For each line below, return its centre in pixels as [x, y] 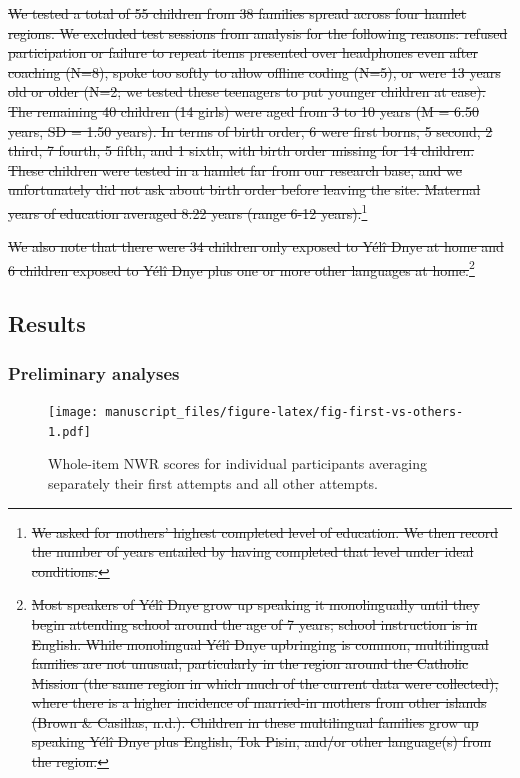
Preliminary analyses [94, 372]
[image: [73, 412]
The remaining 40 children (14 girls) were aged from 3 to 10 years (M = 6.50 [243, 110]
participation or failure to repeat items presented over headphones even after [243, 52]
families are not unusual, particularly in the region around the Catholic [250, 663]
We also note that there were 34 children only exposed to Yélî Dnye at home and [256, 246]
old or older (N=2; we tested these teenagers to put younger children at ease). [247, 91]
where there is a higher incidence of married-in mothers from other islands [259, 702]
